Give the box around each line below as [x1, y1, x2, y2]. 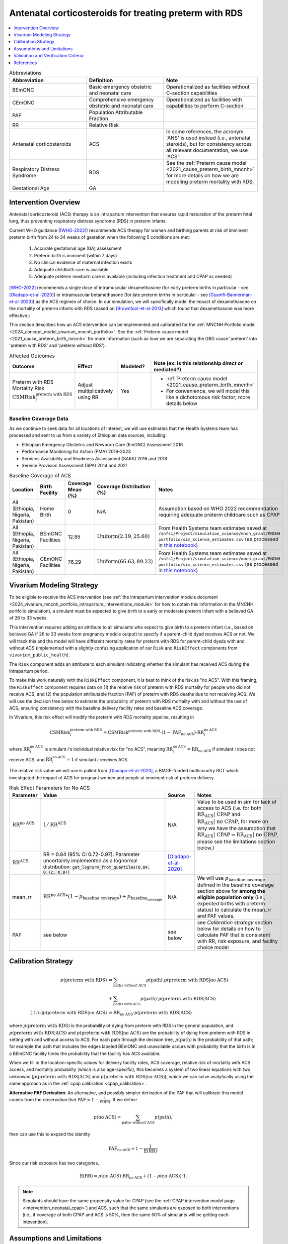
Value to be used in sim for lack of [197, 799, 277, 806]
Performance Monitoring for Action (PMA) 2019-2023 [21, 448, 131, 455]
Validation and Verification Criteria [13, 53, 84, 59]
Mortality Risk [12, 385, 45, 392]
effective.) [9, 312, 30, 318]
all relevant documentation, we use [166, 147, 248, 154]
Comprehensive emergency [89, 96, 154, 103]
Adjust [77, 381, 93, 388]
